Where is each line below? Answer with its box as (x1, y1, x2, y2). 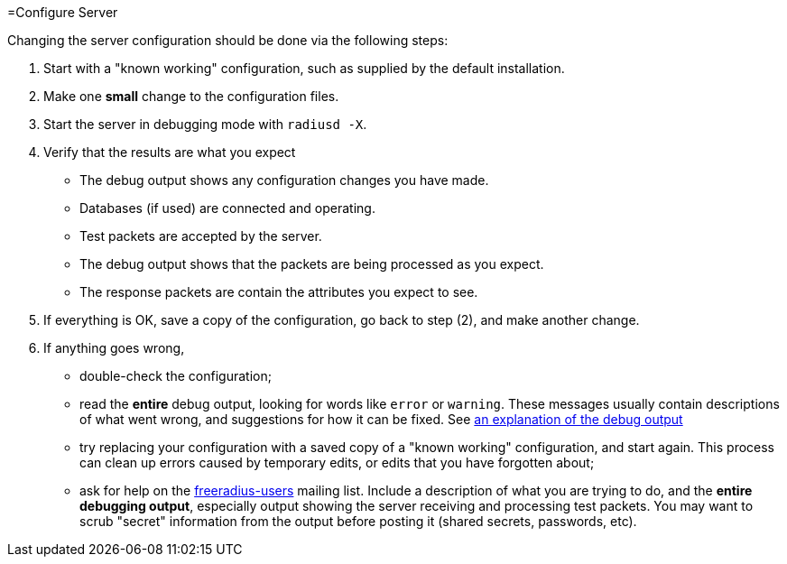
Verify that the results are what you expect (43, 144, 296, 160)
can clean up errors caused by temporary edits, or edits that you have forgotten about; (79, 455, 595, 470)
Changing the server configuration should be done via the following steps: (7, 32, 449, 48)
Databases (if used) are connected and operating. (79, 200, 375, 216)
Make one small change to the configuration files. (43, 88, 339, 104)
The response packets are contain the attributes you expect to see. (79, 284, 478, 300)
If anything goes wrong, (43, 340, 185, 356)
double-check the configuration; (79, 368, 272, 384)
